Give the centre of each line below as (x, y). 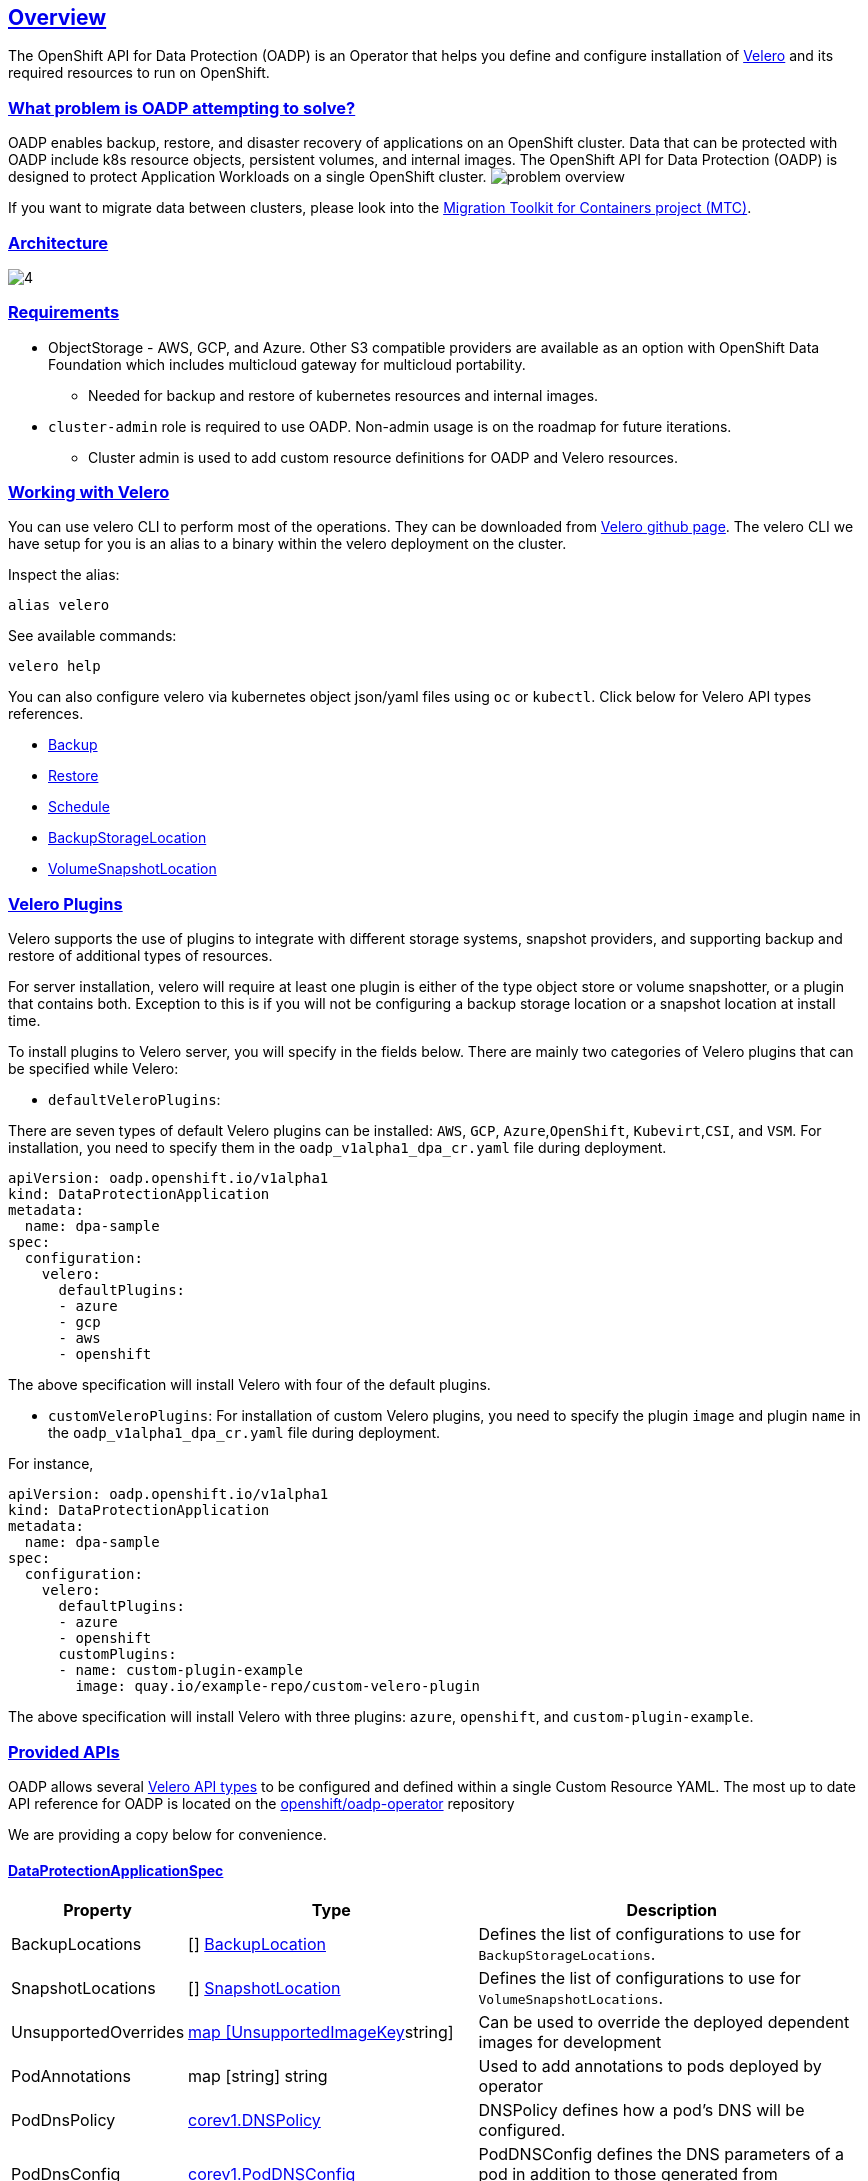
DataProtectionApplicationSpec (116, 1870)
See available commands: (92, 636)
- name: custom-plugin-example (181, 1670)
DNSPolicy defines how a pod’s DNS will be (641, 2110)
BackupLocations (76, 1944)
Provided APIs (64, 1751)
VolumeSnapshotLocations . (571, 1998)
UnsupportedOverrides (98, 2032)
